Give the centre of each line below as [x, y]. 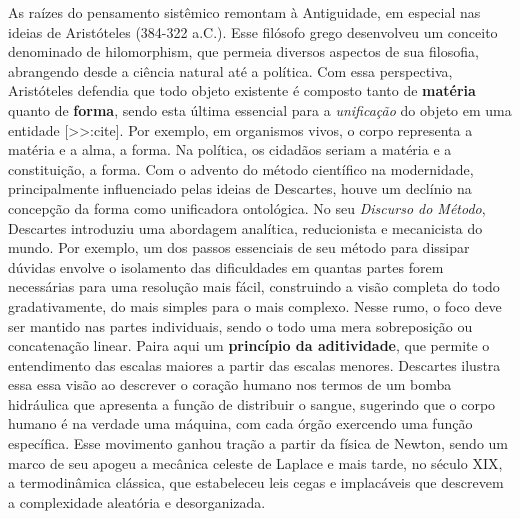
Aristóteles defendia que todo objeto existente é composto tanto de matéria [242, 90]
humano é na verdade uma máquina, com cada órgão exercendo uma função [240, 423]
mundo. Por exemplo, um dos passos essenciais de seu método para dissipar [239, 247]
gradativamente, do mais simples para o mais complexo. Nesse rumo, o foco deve [255, 305]
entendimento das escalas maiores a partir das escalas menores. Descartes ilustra [254, 364]
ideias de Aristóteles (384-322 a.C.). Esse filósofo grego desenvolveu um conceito [253, 31]
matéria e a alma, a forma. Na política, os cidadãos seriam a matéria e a [230, 149]
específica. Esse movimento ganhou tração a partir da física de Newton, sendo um [258, 443]
